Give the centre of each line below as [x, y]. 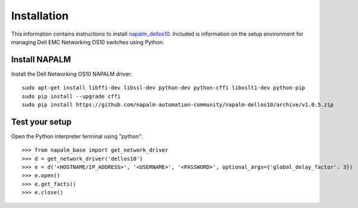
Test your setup [41, 122]
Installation [40, 16]
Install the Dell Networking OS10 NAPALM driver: [72, 74]
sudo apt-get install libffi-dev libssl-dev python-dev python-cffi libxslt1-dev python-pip [164, 88]
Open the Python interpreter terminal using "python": [77, 136]
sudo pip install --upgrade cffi [71, 96]
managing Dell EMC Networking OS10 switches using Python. [88, 42]
